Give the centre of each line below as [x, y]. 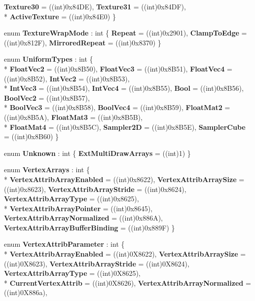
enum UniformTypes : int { [49, 59]
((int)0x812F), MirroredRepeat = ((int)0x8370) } [83, 42]
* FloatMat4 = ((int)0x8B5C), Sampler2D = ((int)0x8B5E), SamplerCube [125, 127]
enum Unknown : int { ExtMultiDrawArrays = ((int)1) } [97, 153]
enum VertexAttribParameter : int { [64, 244]
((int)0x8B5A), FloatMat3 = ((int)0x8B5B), [73, 117]
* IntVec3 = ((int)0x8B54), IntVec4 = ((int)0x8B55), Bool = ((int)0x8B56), [124, 88]
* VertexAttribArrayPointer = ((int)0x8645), [78, 208]
